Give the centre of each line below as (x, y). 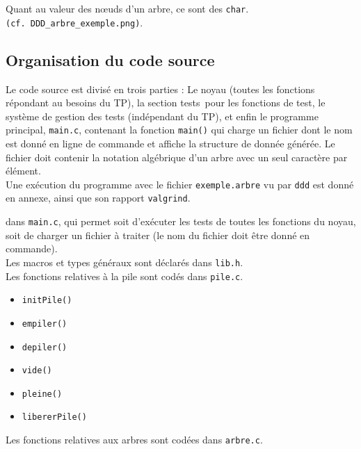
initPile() (47, 301)
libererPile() (54, 417)
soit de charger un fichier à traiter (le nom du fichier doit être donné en (158, 235)
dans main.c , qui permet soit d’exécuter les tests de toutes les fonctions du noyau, (181, 221)
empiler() (45, 324)
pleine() (42, 394)
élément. (23, 171)
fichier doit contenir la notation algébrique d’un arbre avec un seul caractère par (177, 157)
